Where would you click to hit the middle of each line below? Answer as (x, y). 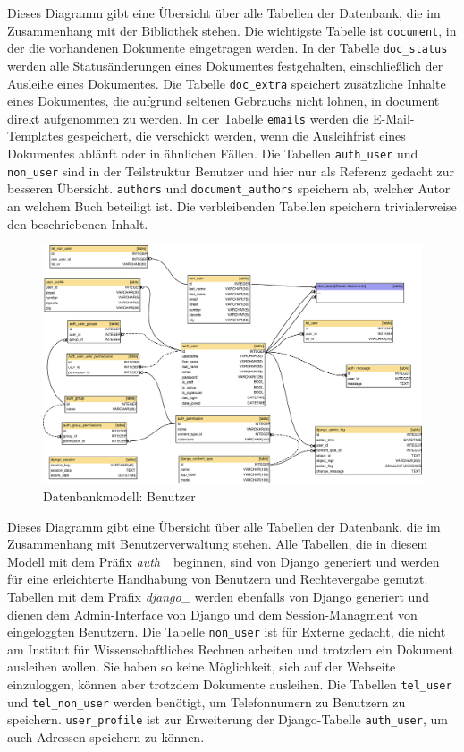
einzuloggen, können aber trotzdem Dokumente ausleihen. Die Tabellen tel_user (230, 684)
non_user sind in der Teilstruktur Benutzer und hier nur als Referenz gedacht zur (231, 171)
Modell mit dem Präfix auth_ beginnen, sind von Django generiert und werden (224, 561)
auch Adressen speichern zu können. (106, 736)
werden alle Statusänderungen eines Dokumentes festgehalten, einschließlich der (225, 65)
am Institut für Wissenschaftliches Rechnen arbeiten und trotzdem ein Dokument (231, 649)
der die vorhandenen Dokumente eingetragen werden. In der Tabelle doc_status (228, 48)
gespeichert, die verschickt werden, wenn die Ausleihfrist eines (236, 136)
